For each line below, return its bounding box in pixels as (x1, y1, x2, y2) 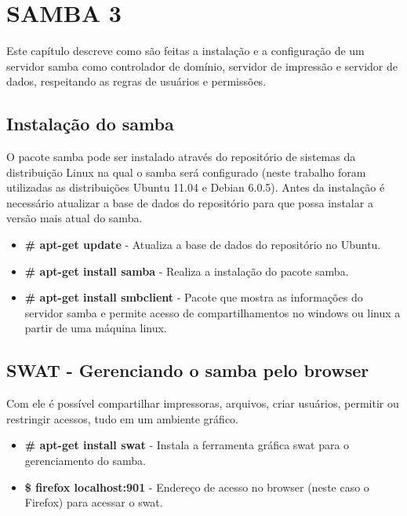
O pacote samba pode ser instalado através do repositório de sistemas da (6, 148, 356, 165)
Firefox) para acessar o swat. (24, 494, 163, 511)
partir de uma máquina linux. (24, 320, 167, 336)
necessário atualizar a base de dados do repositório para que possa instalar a (6, 194, 373, 210)
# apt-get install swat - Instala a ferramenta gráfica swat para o (24, 437, 350, 453)
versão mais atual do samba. (6, 210, 143, 226)
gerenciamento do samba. (24, 452, 146, 469)
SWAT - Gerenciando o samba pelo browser (6, 358, 369, 382)
